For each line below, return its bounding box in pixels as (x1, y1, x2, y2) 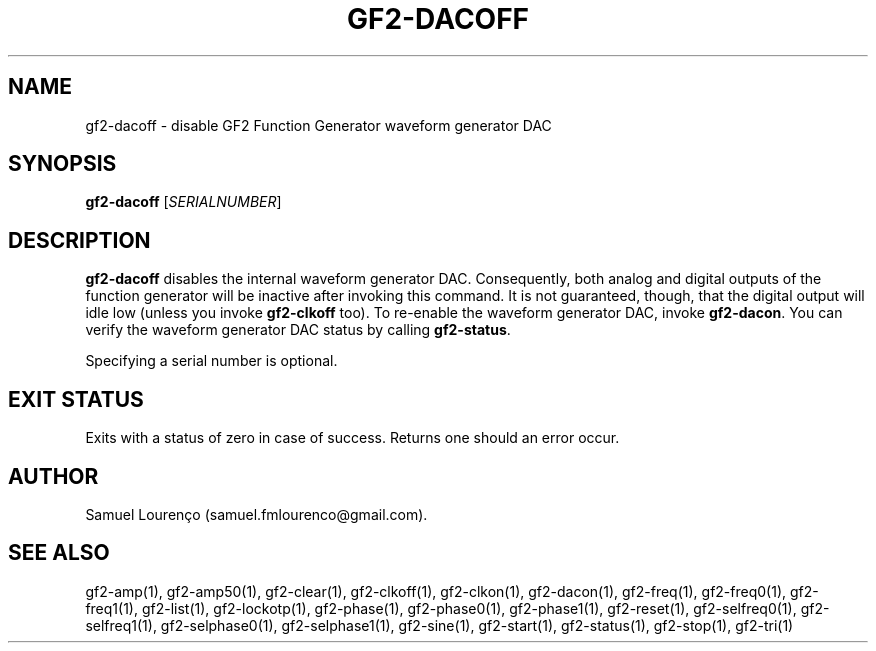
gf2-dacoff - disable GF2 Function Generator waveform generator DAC (85, 116, 552, 134)
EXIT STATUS (8, 386, 144, 412)
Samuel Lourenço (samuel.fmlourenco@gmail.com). (85, 505, 428, 523)
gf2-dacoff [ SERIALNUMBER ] (85, 193, 282, 211)
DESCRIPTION (8, 227, 151, 253)
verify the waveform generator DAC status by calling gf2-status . (85, 321, 511, 339)
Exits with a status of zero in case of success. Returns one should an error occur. (85, 429, 620, 447)
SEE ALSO (8, 540, 110, 566)
